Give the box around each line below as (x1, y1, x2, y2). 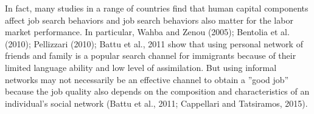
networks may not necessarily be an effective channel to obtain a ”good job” (5, 73, 289, 85)
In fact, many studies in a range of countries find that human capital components (5, 2, 309, 14)
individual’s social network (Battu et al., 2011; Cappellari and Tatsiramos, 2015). (5, 96, 308, 109)
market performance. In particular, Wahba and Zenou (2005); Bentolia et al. (5, 25, 290, 38)
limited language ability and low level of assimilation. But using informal (5, 61, 277, 73)
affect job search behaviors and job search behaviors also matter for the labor (5, 13, 293, 26)
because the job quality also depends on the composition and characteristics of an (5, 85, 310, 98)
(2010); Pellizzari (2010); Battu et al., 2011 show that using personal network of (5, 37, 303, 50)
